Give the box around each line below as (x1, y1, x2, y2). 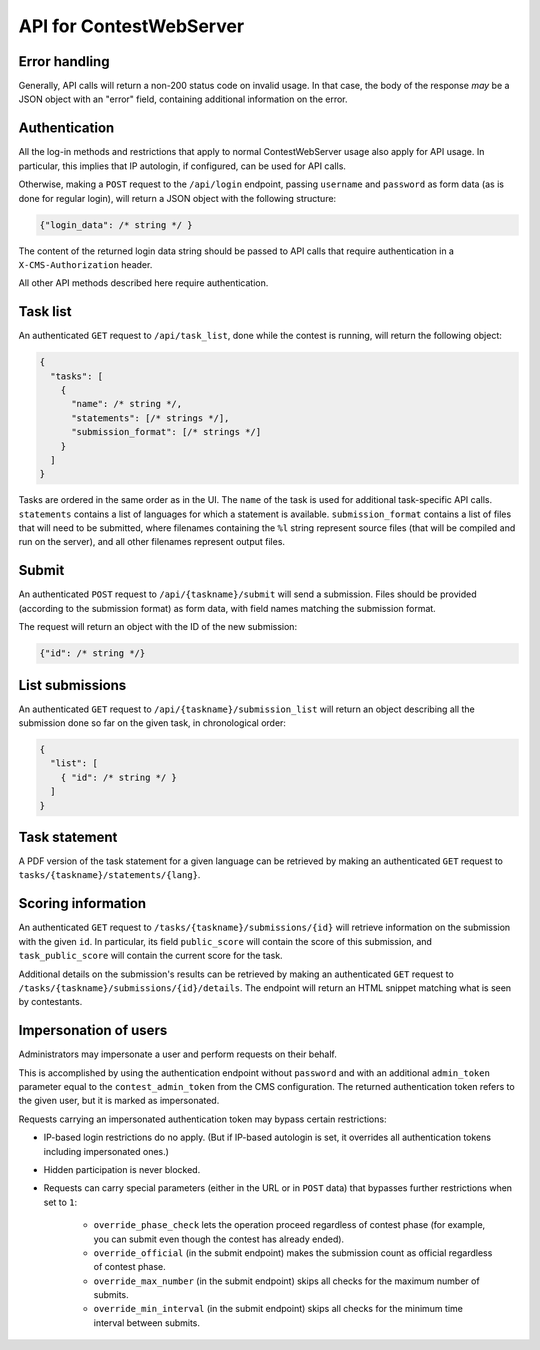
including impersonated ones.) (43, 1145, 170, 1157)
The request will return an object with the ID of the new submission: (18, 621, 298, 633)
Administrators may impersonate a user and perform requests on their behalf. (18, 1048, 337, 1060)
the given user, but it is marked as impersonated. (18, 1095, 220, 1107)
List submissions (18, 676, 127, 694)
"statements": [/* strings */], (71, 412, 230, 424)
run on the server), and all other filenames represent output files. (18, 536, 285, 548)
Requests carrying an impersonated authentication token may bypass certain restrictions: (18, 1113, 387, 1125)
